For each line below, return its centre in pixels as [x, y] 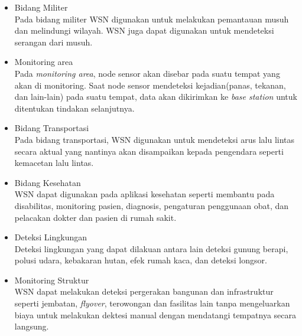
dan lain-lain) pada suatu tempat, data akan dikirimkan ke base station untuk [156, 97]
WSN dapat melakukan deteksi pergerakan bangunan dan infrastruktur [144, 291]
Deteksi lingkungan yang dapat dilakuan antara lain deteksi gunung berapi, [151, 248]
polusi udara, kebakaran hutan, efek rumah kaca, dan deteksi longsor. [141, 260]
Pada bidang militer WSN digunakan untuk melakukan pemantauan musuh [152, 19]
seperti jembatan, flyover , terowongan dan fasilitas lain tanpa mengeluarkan [152, 303]
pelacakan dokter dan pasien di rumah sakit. [95, 217]
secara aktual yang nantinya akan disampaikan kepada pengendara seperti [149, 151]
